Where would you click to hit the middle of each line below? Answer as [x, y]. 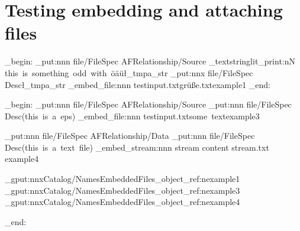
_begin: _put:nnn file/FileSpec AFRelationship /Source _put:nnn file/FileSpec [148, 104]
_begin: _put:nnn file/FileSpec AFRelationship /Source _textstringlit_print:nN [150, 61]
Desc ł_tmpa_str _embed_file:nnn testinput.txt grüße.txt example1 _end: [138, 84]
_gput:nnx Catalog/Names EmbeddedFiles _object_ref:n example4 [122, 202]
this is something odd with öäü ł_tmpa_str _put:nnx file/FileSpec [129, 72]
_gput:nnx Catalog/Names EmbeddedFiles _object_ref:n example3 [122, 190]
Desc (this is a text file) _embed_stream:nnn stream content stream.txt [137, 147]
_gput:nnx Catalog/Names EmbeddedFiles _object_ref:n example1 [122, 179]
